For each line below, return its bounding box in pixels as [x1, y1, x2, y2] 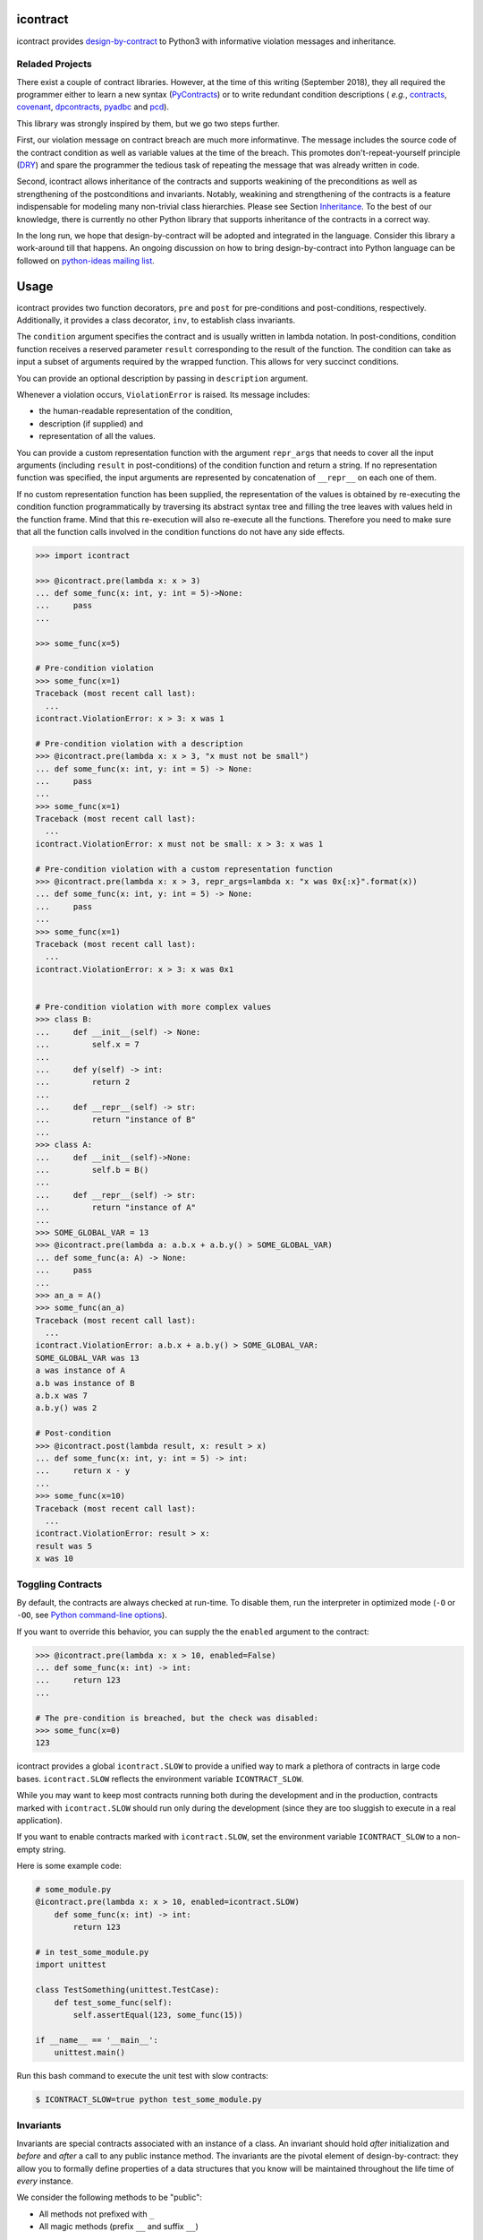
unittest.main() [54, 2047, 125, 2058]
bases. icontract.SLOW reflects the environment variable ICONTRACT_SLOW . [16, 1773, 304, 1784]
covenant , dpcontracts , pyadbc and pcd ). [16, 101, 170, 112]
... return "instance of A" [35, 1202, 197, 1213]
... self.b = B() [35, 1165, 149, 1176]
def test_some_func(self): [54, 1997, 174, 2007]
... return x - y [35, 1466, 131, 1476]
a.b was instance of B [35, 1378, 135, 1388]
